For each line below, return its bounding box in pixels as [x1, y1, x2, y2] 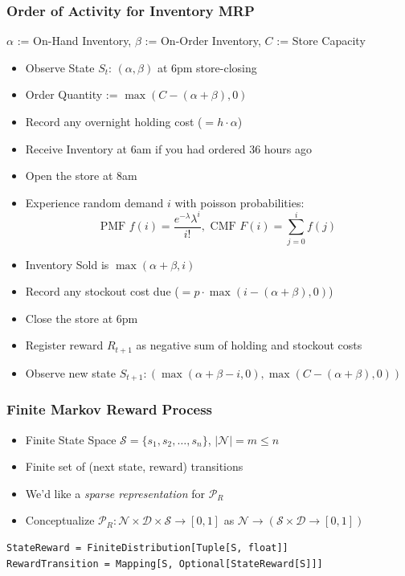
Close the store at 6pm [25, 309, 138, 326]
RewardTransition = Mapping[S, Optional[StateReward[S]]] [6, 558, 323, 570]
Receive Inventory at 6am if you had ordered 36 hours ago [25, 140, 313, 157]
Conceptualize [25, 512, 95, 529]
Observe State [25, 59, 95, 76]
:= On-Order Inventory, [145, 32, 261, 49]
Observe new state [25, 364, 116, 381]
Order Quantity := [25, 86, 118, 103]
